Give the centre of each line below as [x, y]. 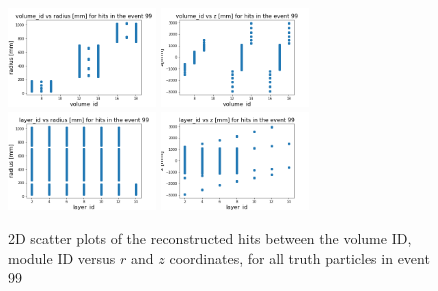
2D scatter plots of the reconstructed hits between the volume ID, [210, 238]
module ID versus [62, 257]
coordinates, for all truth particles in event [299, 257]
